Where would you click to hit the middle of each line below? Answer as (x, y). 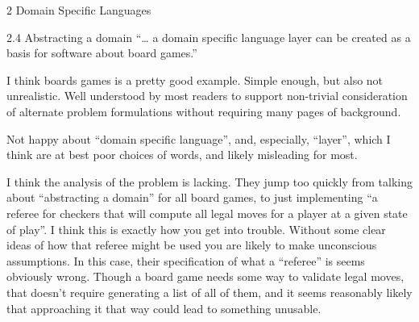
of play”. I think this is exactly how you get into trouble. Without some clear (196, 229)
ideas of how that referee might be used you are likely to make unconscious (192, 245)
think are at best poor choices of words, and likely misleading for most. (182, 155)
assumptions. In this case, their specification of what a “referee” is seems (186, 260)
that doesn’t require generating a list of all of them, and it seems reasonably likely (209, 292)
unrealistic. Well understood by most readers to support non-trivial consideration (207, 96)
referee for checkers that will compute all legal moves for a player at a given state (207, 213)
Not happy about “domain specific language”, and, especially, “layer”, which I (199, 138)
